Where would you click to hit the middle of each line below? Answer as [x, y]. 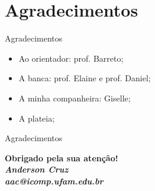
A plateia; [37, 118]
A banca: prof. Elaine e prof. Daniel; [85, 78]
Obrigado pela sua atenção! [62, 157]
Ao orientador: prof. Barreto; [71, 58]
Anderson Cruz [37, 169]
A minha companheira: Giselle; [75, 98]
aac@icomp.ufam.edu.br [54, 181]
